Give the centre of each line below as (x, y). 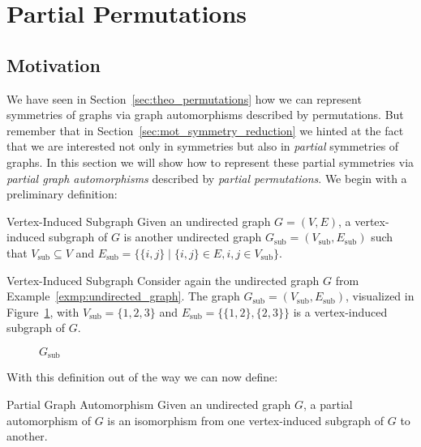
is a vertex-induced (340, 311)
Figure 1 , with (43, 311)
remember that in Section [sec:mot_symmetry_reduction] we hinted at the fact (205, 130)
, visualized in (380, 296)
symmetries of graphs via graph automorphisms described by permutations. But (205, 115)
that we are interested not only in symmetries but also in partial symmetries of (203, 146)
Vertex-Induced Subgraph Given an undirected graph (139, 221)
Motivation (54, 64)
